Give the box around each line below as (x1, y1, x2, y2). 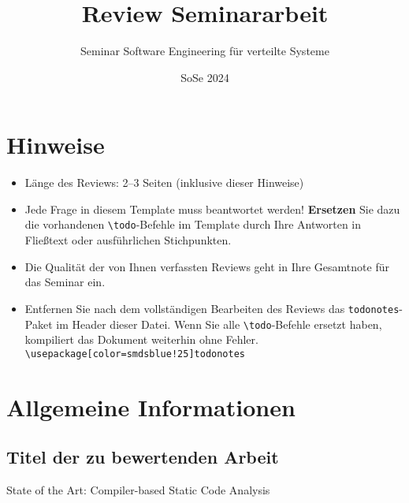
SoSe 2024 (180, 69, 229, 85)
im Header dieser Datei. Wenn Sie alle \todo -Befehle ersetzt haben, (56, 315, 382, 332)
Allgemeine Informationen (6, 390, 296, 423)
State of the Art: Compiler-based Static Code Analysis (6, 482, 270, 498)
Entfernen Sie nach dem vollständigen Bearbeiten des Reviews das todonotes (24, 300, 400, 316)
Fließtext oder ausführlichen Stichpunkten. (24, 232, 232, 248)
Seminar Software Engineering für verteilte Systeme (80, 43, 329, 59)
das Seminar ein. (24, 274, 106, 290)
